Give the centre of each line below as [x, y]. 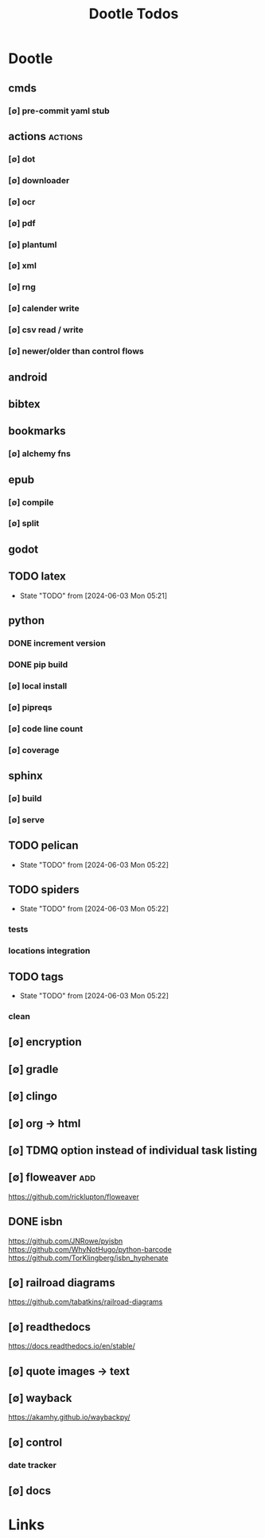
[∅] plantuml [33, 244]
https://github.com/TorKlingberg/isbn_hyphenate [88, 1258]
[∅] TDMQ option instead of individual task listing [132, 1150]
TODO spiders [44, 890]
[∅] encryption [45, 1042]
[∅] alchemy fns [40, 454]
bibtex [24, 404]
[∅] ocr [22, 201]
